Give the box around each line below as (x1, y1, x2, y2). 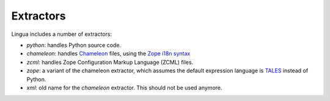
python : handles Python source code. (26, 41, 122, 49)
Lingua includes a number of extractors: (11, 30, 112, 38)
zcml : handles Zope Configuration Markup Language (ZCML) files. (26, 58, 194, 66)
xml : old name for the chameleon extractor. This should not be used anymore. (26, 84, 222, 91)
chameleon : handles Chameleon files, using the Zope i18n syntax (26, 50, 191, 57)
